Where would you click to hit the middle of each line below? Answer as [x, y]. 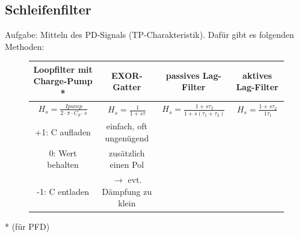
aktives [257, 75]
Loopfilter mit [63, 69]
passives [183, 75]
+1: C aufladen [63, 132]
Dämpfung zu [127, 191]
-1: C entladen [63, 191]
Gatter [127, 87]
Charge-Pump [63, 81]
